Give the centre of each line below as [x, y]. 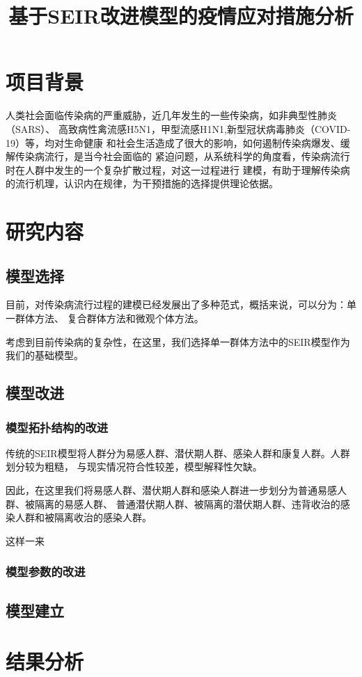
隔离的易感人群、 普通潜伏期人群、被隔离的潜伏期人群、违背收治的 [187, 503]
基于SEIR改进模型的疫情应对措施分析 [181, 16]
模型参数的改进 [46, 572]
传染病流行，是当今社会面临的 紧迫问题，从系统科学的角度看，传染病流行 [182, 156]
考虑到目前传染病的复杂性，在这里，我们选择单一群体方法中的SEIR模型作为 [178, 341]
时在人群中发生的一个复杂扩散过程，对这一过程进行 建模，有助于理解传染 [173, 169]
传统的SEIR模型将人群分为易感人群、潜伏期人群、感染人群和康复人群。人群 [178, 453]
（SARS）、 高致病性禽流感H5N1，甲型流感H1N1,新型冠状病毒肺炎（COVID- [178, 128]
